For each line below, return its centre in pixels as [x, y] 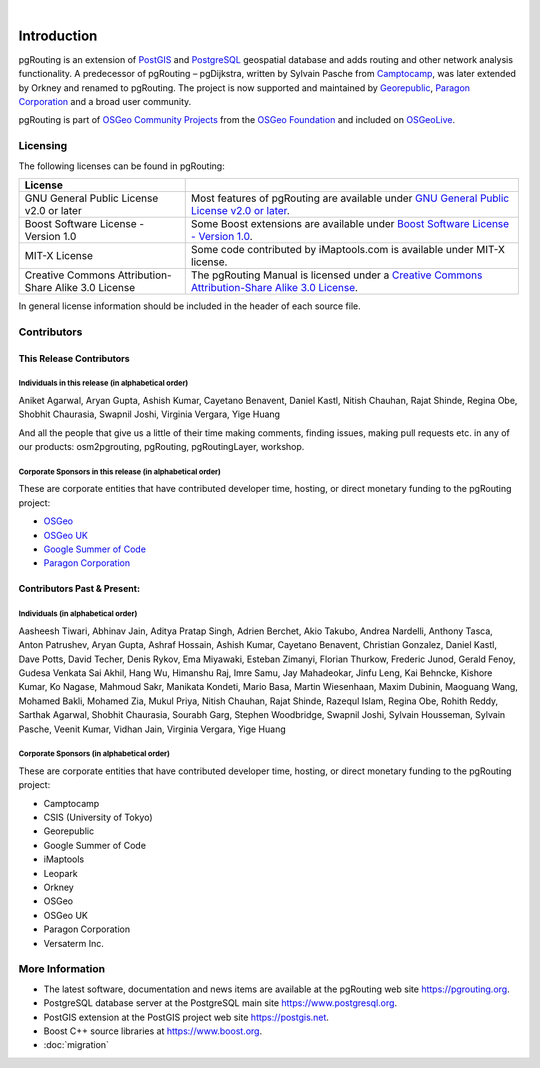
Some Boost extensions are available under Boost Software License [350, 223]
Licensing [43, 146]
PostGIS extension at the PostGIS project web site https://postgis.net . [186, 1017]
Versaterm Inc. [73, 943]
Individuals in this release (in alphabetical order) [103, 383]
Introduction [58, 35]
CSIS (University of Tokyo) [98, 817]
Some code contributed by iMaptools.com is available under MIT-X [347, 249]
